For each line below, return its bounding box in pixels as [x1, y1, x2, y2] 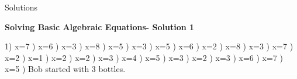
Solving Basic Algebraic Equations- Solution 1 [5, 20, 195, 33]
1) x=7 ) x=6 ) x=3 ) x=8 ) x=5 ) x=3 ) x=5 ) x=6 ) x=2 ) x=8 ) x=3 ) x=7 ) [5, 40, 293, 52]
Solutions [5, 1, 38, 13]
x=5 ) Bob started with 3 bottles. [5, 63, 126, 75]
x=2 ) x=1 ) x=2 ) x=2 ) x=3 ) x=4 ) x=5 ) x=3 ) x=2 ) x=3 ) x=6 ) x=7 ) [5, 51, 283, 63]
